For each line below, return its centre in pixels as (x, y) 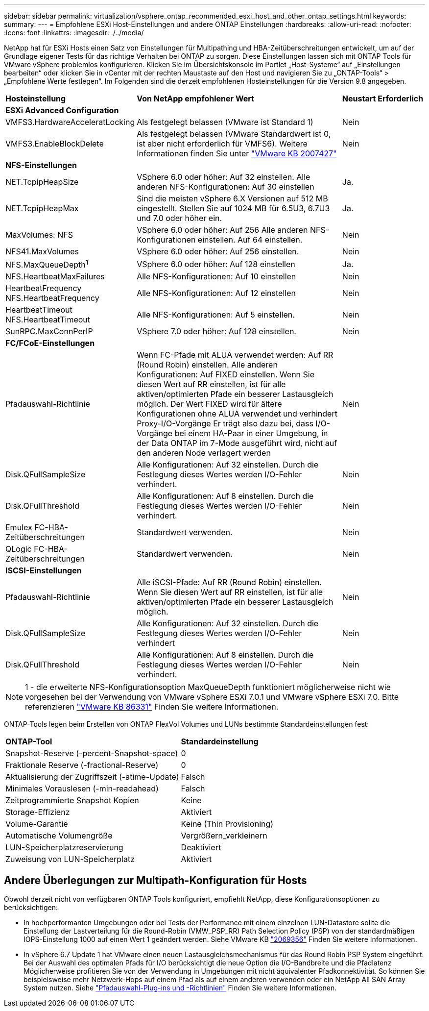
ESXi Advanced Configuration (62, 110)
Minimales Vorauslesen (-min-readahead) (82, 789)
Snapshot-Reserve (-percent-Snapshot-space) (92, 753)
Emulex (19, 528)
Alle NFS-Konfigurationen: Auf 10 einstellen (216, 277)
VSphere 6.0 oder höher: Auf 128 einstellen (216, 264)
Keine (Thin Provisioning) (227, 824)
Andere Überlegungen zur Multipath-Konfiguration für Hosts (155, 880)
